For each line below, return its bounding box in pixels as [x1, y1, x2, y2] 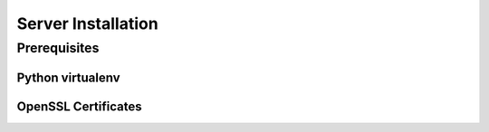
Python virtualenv [16, 70, 121, 85]
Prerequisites [16, 40, 100, 56]
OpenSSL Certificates [16, 99, 142, 114]
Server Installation [16, 14, 158, 33]
